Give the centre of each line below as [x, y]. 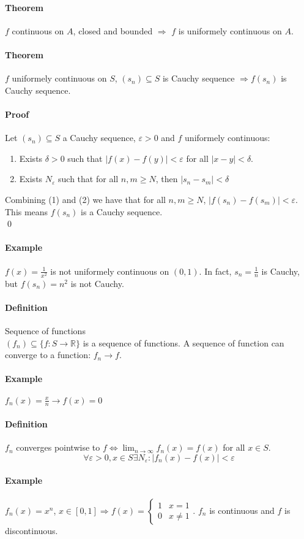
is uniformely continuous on [230, 30]
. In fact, [215, 271]
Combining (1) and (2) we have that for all [85, 199]
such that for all [88, 179]
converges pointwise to [58, 447]
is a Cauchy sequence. [122, 211]
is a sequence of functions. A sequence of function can [184, 342]
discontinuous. [32, 530]
